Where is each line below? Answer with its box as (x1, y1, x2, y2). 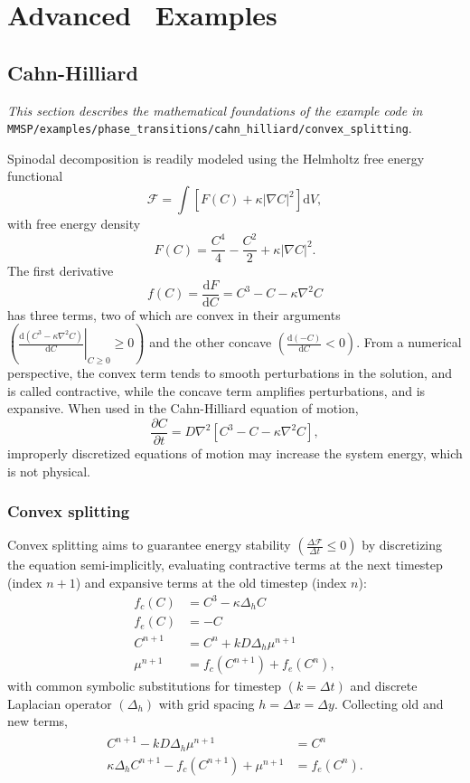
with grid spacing (158, 693, 255, 712)
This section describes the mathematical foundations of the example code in (7, 100, 423, 119)
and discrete (350, 676, 418, 695)
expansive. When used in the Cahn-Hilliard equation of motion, (7, 399, 359, 418)
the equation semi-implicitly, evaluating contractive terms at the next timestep (7, 555, 443, 574)
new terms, (7, 712, 68, 731)
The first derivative (7, 261, 114, 280)
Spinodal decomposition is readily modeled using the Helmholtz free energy (7, 148, 425, 167)
